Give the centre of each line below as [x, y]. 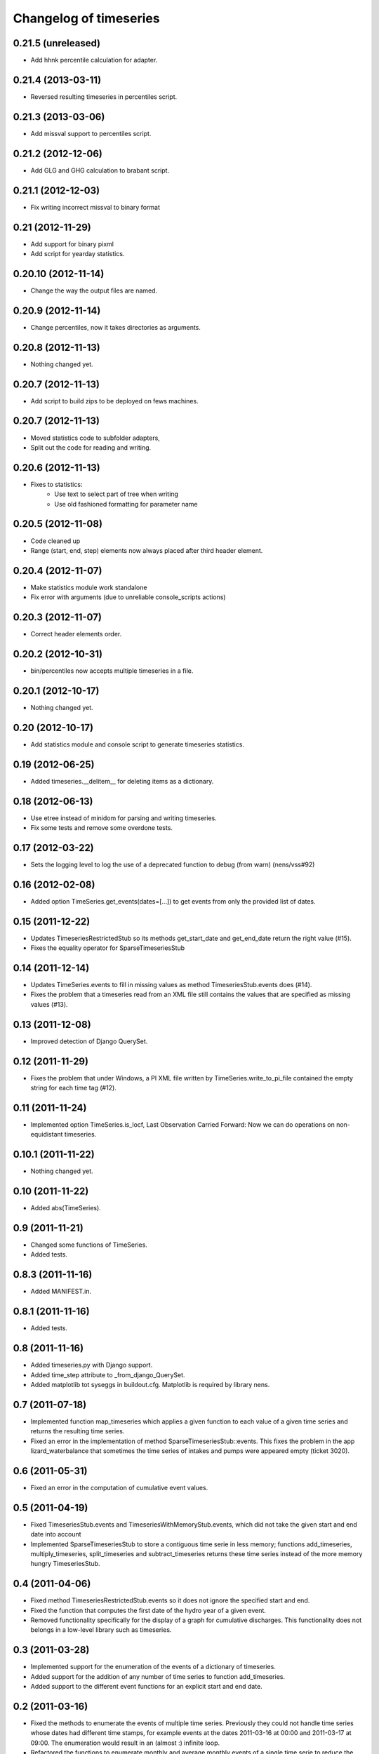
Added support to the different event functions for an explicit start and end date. [146, 1687]
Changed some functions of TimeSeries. [89, 1245]
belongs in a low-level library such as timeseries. [101, 1630]
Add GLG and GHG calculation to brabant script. [100, 170]
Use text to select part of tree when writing [117, 494]
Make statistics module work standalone [89, 587]
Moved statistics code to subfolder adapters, [95, 438]
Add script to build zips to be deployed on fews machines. [115, 401]
